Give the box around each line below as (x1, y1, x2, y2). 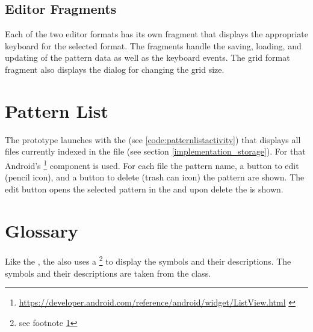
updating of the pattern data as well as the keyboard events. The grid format (5, 51, 290, 64)
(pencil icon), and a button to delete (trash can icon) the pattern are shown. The (5, 171, 305, 183)
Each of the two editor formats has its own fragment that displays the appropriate (5, 28, 308, 40)
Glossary (5, 218, 78, 242)
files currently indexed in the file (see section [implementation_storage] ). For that (5, 145, 306, 158)
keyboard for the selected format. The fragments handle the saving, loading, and (5, 39, 302, 52)
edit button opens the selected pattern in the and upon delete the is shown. (5, 182, 284, 195)
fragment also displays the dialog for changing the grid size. (5, 63, 225, 75)
